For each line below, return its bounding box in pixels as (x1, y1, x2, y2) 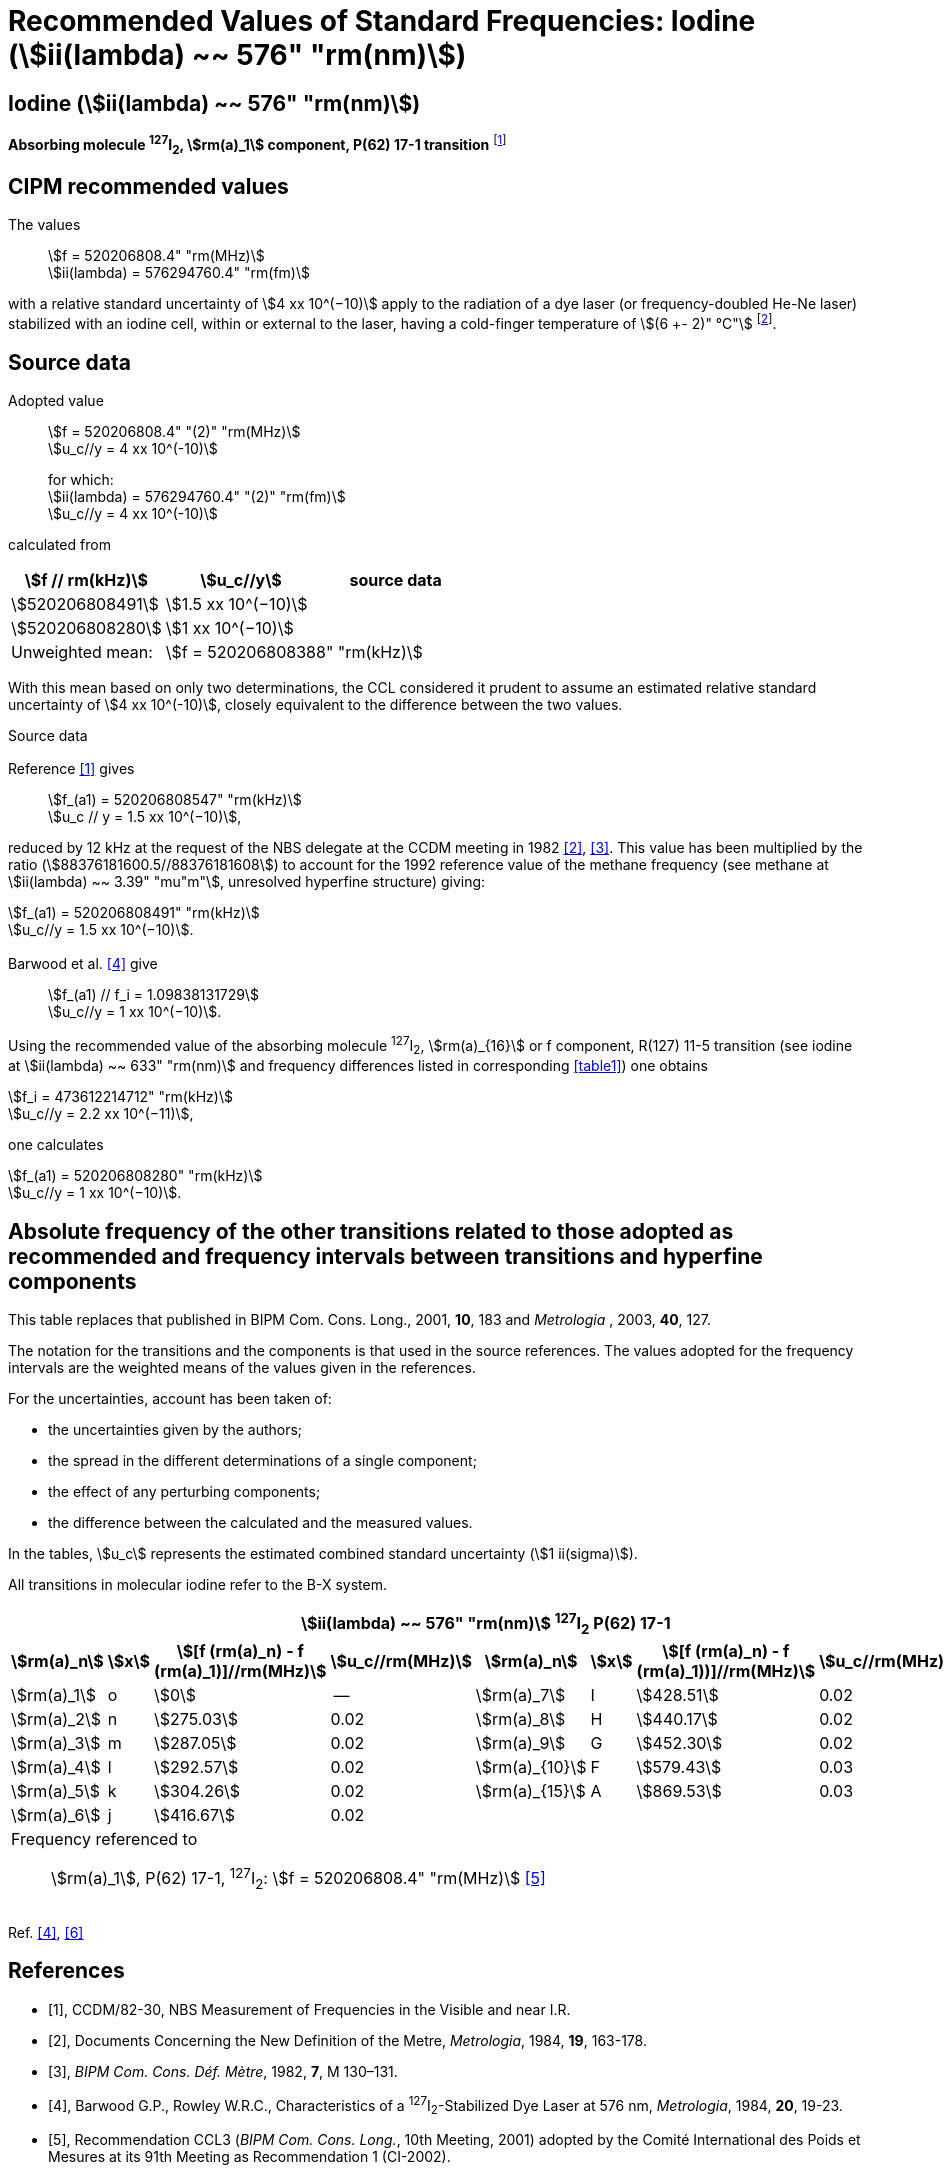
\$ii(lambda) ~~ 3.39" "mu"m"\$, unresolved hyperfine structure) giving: (8, 873, 486, 891)
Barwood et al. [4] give (8, 954, 158, 972)
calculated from (8, 535, 111, 553)
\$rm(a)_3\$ (11, 1732, 101, 1753)
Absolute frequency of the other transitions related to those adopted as (8, 1218, 734, 1244)
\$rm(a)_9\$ (475, 1732, 566, 1753)
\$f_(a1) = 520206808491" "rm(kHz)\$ (8, 904, 260, 922)
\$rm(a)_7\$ (475, 1684, 566, 1705)
